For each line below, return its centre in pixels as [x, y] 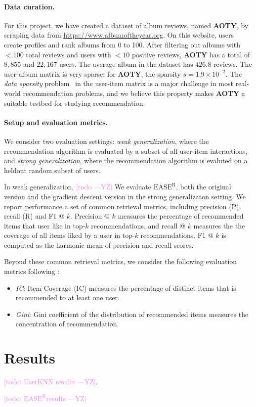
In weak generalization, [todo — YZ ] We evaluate [78, 187]
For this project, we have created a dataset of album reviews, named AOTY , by [126, 25]
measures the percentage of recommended [181, 216]
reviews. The [233, 64]
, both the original [203, 187]
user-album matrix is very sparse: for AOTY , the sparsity [92, 73]
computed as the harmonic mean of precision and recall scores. [99, 245]
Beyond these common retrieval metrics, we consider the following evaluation [121, 261]
